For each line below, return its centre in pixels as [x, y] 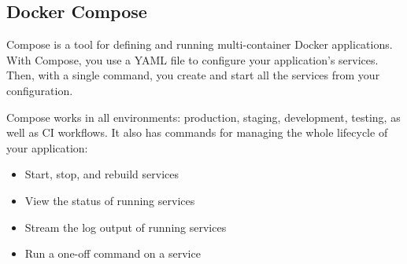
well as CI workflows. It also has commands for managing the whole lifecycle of [197, 132]
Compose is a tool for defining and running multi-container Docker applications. [200, 44]
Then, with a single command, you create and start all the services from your [193, 75]
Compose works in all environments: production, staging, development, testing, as [203, 117]
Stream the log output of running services [126, 227]
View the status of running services [110, 200]
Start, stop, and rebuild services [102, 174]
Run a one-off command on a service [113, 253]
